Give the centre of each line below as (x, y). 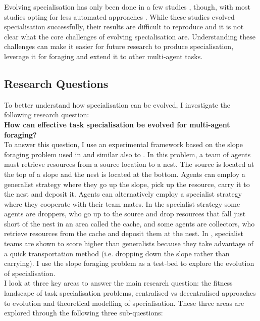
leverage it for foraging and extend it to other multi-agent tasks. (103, 56)
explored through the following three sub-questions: (84, 313)
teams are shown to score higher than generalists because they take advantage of (129, 243)
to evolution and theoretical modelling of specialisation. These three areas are (124, 303)
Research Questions (56, 83)
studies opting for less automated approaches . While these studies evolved (119, 16)
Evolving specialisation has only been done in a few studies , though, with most (127, 7)
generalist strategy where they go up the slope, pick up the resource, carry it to (127, 184)
